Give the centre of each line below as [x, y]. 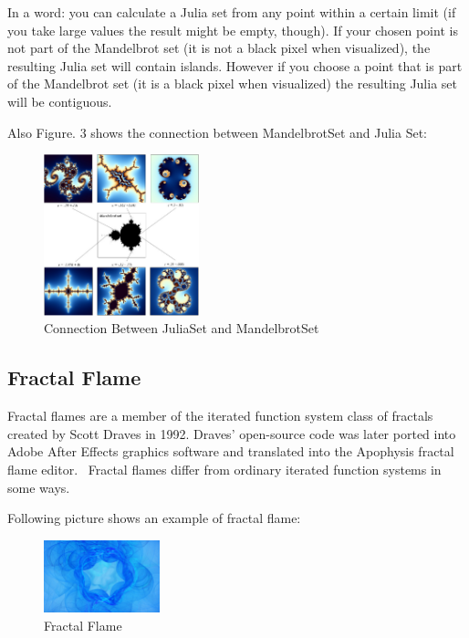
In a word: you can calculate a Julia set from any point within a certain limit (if [232, 12]
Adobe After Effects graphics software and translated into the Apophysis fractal [231, 451]
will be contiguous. [60, 101]
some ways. [39, 487]
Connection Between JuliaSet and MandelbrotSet [182, 328]
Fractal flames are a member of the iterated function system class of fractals [220, 416]
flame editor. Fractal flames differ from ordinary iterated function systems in [224, 469]
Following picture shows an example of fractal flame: [154, 518]
